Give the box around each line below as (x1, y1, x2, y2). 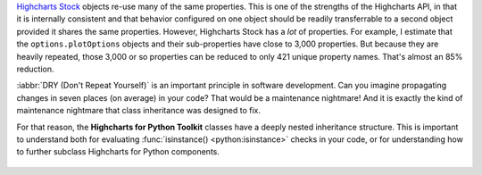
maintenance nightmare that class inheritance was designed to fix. (16, 105, 261, 116)
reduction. (16, 63, 54, 74)
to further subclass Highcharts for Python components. (16, 146, 220, 157)
